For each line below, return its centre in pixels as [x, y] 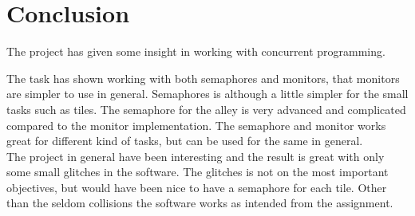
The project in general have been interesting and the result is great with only [196, 156]
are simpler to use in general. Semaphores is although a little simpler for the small [207, 94]
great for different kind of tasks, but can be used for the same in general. [185, 141]
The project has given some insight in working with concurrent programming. [196, 51]
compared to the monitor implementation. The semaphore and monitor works [196, 125]
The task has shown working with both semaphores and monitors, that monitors [203, 78]
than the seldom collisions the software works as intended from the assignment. [200, 203]
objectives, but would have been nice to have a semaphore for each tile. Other [197, 187]
